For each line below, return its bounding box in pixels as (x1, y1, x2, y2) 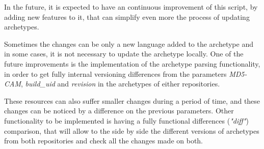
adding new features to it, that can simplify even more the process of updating (4, 11, 250, 22)
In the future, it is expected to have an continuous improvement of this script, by (4, 2, 258, 12)
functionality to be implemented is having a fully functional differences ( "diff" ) (4, 115, 249, 126)
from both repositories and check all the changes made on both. (4, 135, 203, 146)
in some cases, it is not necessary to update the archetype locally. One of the (4, 48, 244, 59)
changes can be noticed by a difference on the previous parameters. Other (4, 105, 234, 116)
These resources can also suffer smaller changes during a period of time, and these (4, 95, 260, 106)
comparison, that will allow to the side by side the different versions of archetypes (4, 125, 259, 136)
